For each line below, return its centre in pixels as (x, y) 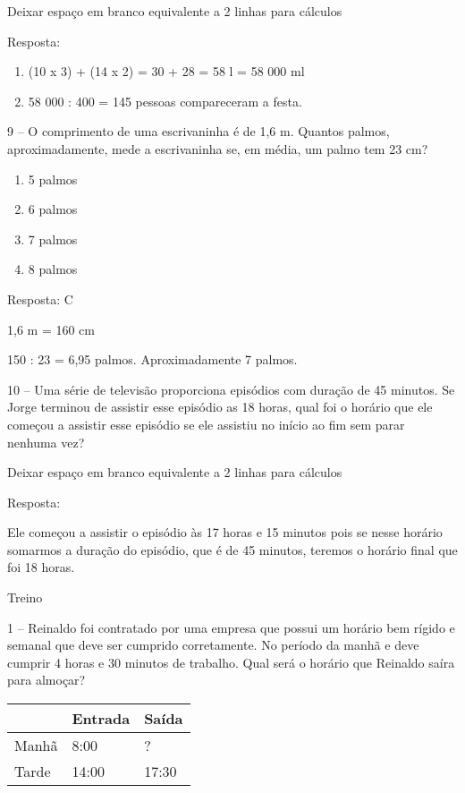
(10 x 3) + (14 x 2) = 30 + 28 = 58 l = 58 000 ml (166, 71)
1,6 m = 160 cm (51, 329)
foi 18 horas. (41, 567)
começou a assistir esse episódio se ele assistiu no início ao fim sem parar (206, 424)
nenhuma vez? (46, 442)
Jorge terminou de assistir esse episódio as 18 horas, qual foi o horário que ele (220, 407)
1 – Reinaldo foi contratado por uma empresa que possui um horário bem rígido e (231, 627)
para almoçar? (46, 680)
